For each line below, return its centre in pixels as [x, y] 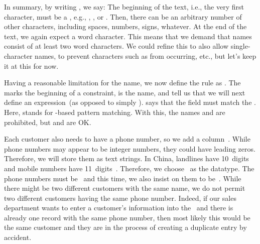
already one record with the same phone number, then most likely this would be [127, 217]
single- [240, 46]
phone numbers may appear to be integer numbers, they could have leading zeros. [130, 148]
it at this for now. [31, 66]
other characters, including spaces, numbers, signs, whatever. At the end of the [125, 26]
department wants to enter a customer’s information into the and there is [119, 208]
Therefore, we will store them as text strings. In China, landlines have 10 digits [126, 158]
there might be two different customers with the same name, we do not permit [125, 188]
